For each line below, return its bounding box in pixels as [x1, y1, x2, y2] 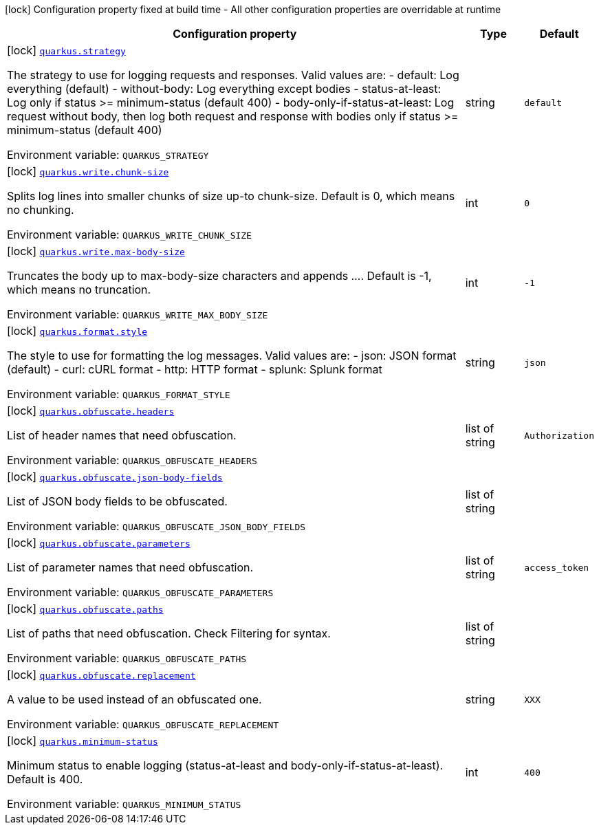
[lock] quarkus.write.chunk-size [7, 164, 169, 178]
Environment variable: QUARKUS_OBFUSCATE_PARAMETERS [7, 585, 274, 599]
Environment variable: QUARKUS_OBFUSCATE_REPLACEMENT [7, 717, 279, 731]
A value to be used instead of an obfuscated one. [7, 692, 262, 706]
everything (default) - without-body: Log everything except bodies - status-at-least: [7, 82, 442, 96]
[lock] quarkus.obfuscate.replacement [7, 668, 196, 681]
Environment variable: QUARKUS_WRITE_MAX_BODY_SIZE [7, 307, 268, 321]
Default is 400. [7, 772, 83, 786]
